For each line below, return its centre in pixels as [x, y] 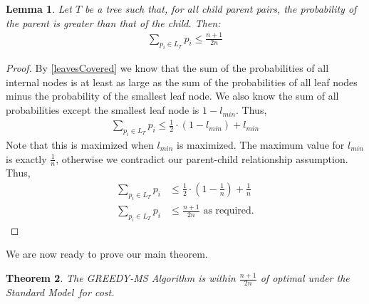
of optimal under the [305, 278]
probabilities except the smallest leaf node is [103, 110]
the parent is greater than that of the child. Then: [113, 22]
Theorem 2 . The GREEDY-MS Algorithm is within [121, 278]
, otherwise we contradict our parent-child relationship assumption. [202, 158]
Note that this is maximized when [80, 144]
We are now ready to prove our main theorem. [107, 254]
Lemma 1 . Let [39, 9]
